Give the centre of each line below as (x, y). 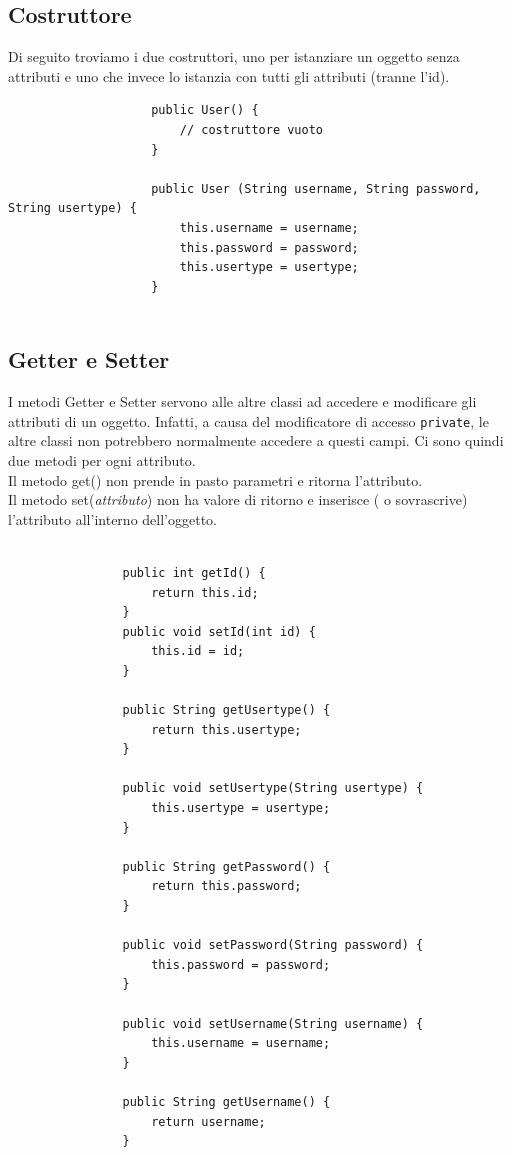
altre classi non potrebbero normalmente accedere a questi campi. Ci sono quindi (256, 440)
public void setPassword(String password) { (273, 945)
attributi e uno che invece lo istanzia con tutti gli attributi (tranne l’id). (229, 75)
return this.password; (226, 886)
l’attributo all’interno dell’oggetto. (112, 518)
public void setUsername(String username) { (273, 1023)
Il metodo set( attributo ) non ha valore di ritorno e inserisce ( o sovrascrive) (238, 499)
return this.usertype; (226, 729)
